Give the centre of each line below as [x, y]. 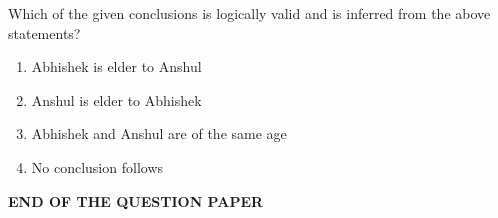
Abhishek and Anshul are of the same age [159, 133]
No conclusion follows [97, 166]
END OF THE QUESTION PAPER [136, 200]
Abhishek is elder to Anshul [116, 66]
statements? [44, 32]
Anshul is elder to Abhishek [116, 99]
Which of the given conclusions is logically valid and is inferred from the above [249, 13]
